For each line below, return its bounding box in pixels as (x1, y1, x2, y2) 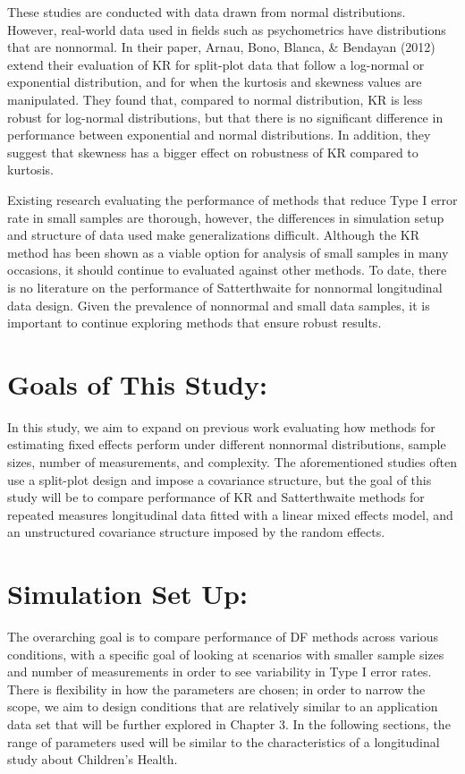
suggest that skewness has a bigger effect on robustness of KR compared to (7, 142, 418, 161)
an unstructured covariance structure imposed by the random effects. (7, 523, 385, 541)
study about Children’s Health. (7, 750, 178, 769)
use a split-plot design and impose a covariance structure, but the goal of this (7, 470, 432, 489)
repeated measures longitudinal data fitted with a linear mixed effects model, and (7, 505, 453, 523)
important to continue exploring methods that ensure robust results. (7, 313, 382, 332)
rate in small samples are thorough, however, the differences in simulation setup (7, 208, 444, 226)
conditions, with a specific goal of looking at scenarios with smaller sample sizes (7, 644, 444, 663)
